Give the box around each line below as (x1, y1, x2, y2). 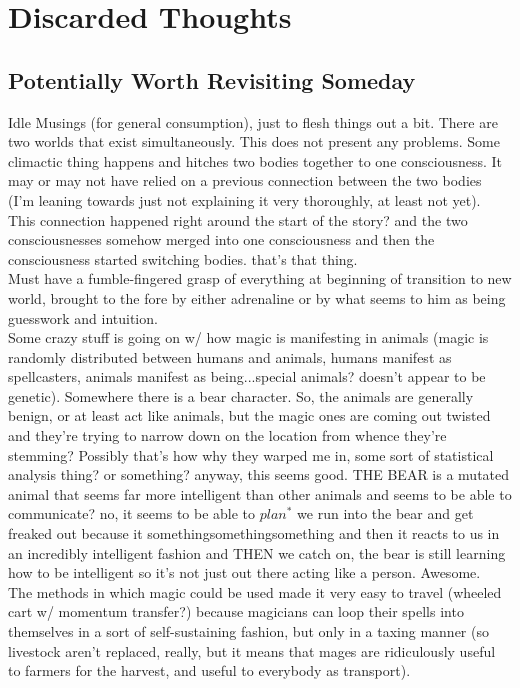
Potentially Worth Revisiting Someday (8, 64, 416, 95)
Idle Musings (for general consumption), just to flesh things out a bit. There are (8, 111, 498, 132)
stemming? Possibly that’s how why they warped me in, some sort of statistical (8, 444, 494, 465)
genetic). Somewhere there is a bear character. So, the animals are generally (8, 385, 474, 406)
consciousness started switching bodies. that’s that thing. (8, 248, 358, 269)
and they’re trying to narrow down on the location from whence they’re (8, 425, 447, 446)
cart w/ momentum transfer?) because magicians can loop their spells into (8, 601, 464, 622)
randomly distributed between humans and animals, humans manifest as (8, 346, 452, 367)
